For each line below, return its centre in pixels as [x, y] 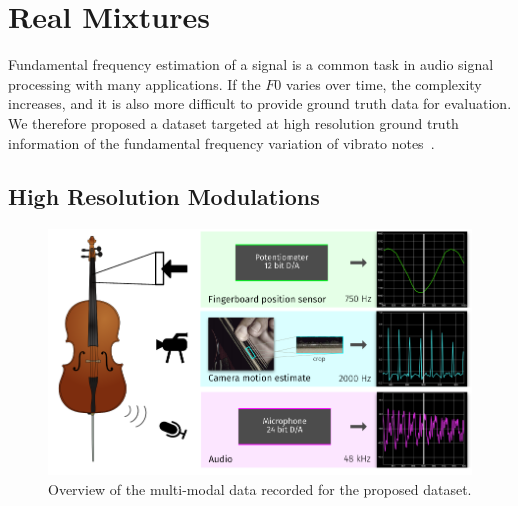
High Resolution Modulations [164, 196]
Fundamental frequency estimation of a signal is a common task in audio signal [251, 64]
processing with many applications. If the [134, 83]
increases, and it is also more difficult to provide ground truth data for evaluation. [260, 103]
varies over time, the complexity [384, 83]
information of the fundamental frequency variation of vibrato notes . [221, 142]
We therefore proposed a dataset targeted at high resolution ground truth [233, 122]
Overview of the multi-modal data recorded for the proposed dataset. [260, 488]
